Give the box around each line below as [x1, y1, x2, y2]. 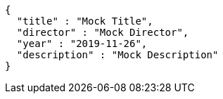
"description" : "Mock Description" [16, 49, 219, 60]
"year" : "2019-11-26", [16, 38, 148, 49]
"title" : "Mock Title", [16, 15, 153, 27]
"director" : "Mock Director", [16, 27, 189, 38]
